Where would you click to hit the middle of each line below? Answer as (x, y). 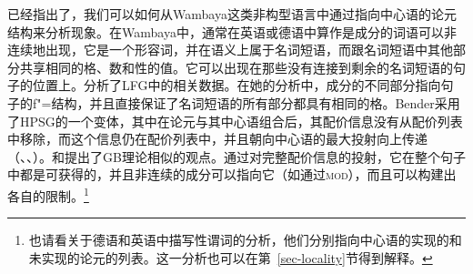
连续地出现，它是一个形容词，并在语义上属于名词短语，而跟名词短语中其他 (230, 50)
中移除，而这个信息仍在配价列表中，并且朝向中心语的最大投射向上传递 (217, 139)
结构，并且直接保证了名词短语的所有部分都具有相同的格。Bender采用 (256, 102)
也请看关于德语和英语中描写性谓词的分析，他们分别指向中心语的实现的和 (245, 240)
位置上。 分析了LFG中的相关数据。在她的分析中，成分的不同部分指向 (236, 85)
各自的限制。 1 (48, 194)
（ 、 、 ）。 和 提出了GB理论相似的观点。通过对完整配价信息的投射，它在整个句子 (236, 156)
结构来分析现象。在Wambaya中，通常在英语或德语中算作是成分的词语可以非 (232, 31)
